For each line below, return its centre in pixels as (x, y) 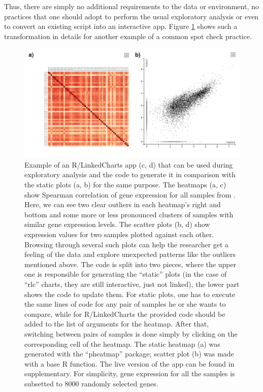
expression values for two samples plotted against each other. (119, 234)
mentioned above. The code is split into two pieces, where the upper (130, 264)
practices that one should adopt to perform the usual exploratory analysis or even (131, 16)
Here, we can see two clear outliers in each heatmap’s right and (123, 204)
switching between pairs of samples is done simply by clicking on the (131, 333)
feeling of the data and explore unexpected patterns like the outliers (130, 254)
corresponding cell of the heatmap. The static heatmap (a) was (122, 344)
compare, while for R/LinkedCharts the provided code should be (125, 314)
